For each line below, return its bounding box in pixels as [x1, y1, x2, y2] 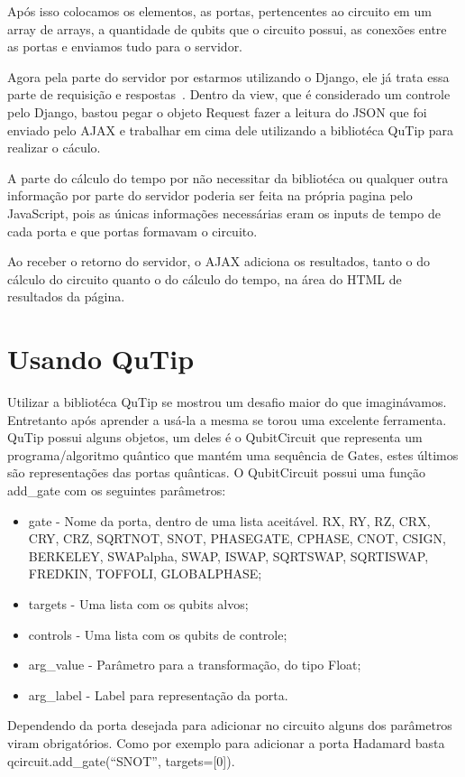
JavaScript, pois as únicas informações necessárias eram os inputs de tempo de [7, 203, 441, 222]
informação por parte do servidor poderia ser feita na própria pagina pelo [7, 186, 413, 205]
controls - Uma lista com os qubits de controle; [28, 624, 287, 643]
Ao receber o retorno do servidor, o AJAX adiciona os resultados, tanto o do [7, 252, 430, 271]
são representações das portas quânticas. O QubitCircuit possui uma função [7, 463, 425, 482]
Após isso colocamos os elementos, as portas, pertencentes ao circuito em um [7, 2, 432, 20]
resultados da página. [7, 287, 125, 306]
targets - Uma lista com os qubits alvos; [28, 594, 249, 613]
